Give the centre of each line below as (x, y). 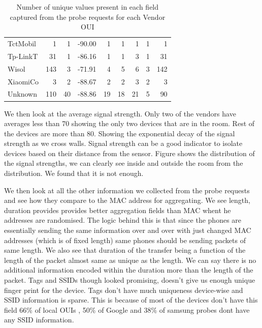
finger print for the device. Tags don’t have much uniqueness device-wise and (124, 290)
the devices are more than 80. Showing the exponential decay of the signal (120, 133)
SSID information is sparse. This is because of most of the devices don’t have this (131, 300)
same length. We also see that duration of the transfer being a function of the (125, 250)
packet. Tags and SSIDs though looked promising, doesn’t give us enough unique (130, 280)
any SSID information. (39, 320)
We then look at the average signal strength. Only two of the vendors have (120, 113)
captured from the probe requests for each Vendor (88, 17)
